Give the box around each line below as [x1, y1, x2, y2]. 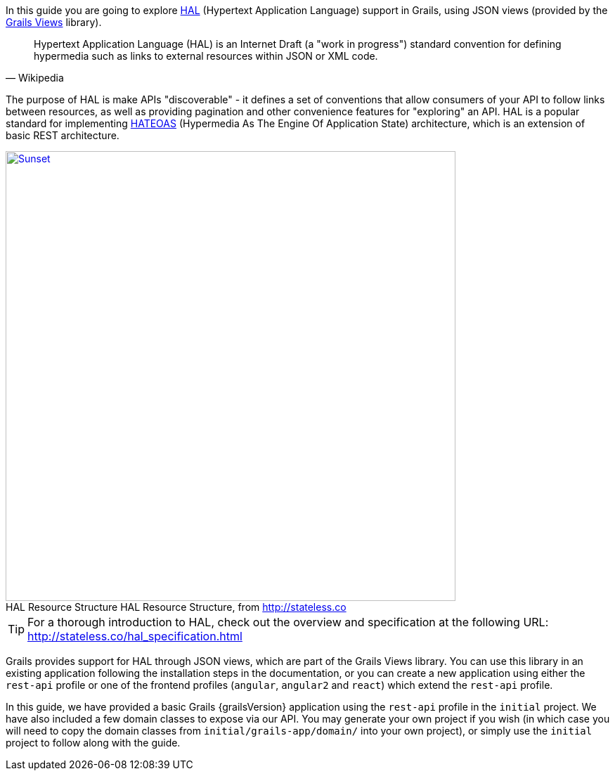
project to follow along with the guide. [6, 737, 181, 749]
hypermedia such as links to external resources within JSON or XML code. [34, 50, 378, 62]
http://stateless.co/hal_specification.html [27, 629, 242, 643]
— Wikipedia [6, 72, 64, 84]
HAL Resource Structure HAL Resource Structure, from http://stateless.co [6, 601, 347, 613]
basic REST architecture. [6, 129, 119, 141]
